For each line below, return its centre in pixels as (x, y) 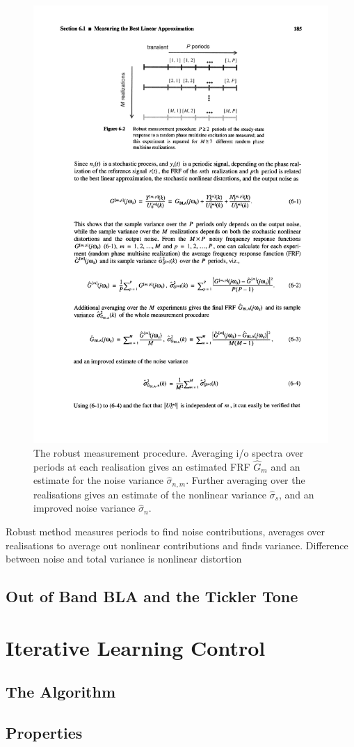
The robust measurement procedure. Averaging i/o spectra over (169, 452)
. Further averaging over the (246, 480)
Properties (44, 733)
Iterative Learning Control (136, 647)
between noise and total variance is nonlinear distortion (124, 559)
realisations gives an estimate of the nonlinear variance (150, 494)
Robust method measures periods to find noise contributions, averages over (166, 531)
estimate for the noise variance (98, 480)
